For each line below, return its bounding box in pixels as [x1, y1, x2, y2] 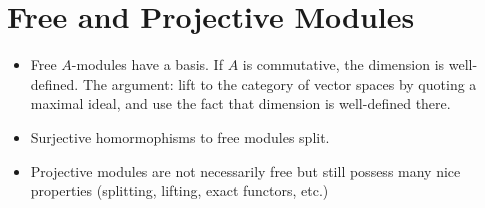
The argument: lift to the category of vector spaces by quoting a [82, 73, 477, 94]
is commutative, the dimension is [242, 54, 445, 75]
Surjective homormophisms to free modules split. [30, 126, 330, 147]
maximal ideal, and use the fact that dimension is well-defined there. [30, 93, 451, 114]
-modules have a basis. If [71, 54, 223, 75]
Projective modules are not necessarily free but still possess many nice [30, 160, 461, 181]
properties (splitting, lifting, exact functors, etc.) [30, 180, 329, 201]
